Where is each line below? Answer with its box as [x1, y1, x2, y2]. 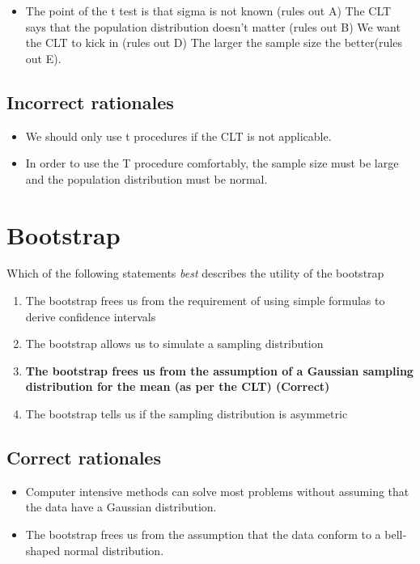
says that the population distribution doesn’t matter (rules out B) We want [25, 18, 401, 35]
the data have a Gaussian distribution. [25, 498, 217, 515]
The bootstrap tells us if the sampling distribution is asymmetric [25, 405, 348, 422]
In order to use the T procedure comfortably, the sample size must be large [25, 155, 399, 172]
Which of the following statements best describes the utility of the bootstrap [6, 265, 384, 282]
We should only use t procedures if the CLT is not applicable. [25, 127, 332, 144]
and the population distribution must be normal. [25, 170, 268, 187]
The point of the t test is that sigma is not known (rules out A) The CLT [25, 2, 392, 19]
